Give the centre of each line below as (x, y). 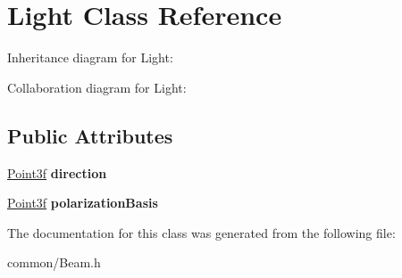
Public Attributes (90, 135)
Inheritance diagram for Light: (90, 57)
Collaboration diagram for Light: (97, 87)
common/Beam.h (54, 262)
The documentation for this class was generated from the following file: (201, 232)
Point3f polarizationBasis (83, 203)
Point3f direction (57, 172)
